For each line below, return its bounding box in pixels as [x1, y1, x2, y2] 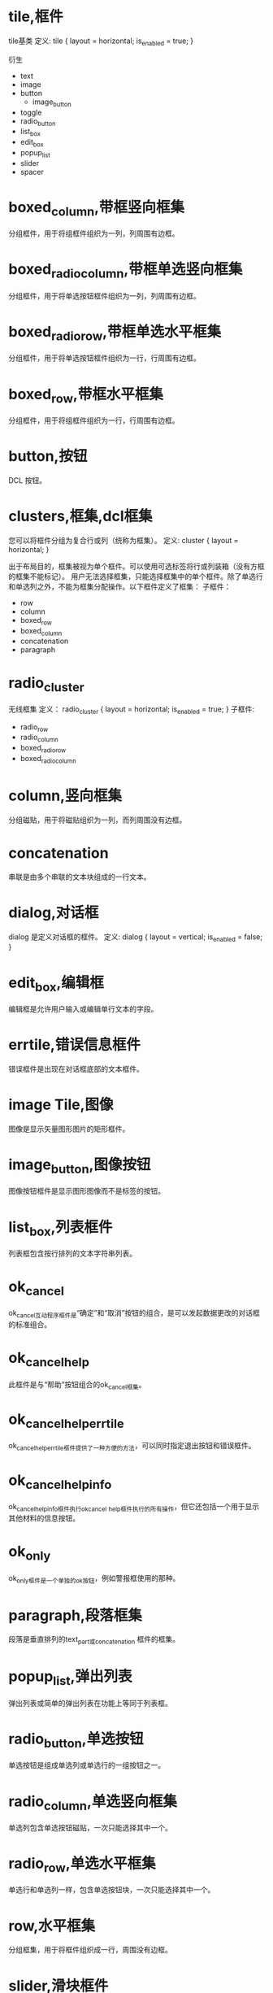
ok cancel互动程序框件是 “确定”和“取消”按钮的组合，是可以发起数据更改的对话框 [8, 1308, 260, 1320]
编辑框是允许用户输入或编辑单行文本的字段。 [8, 1003, 158, 1013]
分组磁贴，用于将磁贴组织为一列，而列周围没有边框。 [8, 815, 187, 825]
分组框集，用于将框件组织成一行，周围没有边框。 [8, 1945, 172, 1955]
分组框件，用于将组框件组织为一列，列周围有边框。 [8, 228, 180, 238]
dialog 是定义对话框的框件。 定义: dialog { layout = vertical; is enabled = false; [8, 932, 262, 943]
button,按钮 [8, 447, 88, 466]
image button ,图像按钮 [8, 1155, 151, 1177]
